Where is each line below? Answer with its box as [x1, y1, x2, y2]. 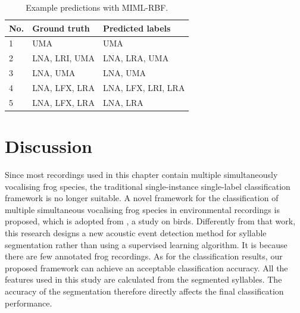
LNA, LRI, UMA [32, 52, 95, 64]
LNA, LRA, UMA [102, 52, 169, 64]
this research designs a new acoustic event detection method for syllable [5, 227, 267, 239]
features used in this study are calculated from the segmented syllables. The [5, 273, 282, 286]
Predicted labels [102, 21, 171, 34]
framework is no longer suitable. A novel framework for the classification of [5, 192, 279, 204]
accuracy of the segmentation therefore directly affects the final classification [5, 284, 284, 297]
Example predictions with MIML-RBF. [26, 1, 168, 13]
